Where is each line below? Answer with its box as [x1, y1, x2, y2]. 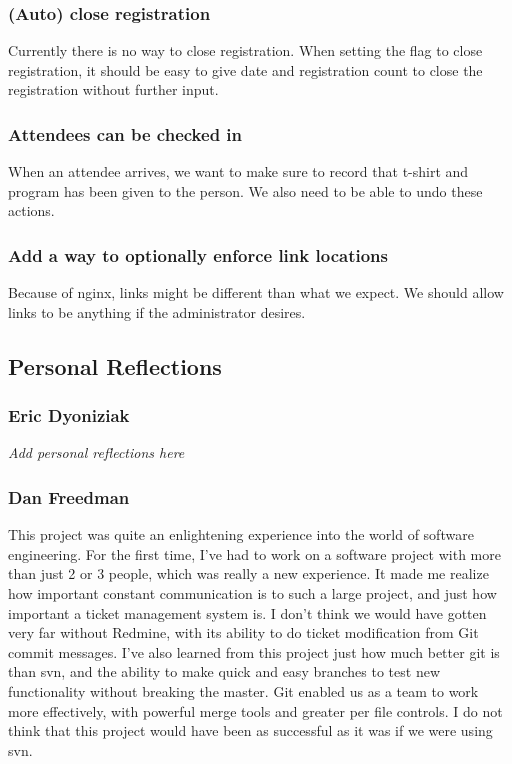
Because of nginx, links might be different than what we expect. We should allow [8, 282, 504, 303]
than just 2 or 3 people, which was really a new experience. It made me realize [8, 563, 489, 584]
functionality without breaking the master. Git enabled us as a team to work [8, 680, 479, 701]
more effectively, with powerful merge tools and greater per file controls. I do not [8, 700, 503, 721]
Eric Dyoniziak [8, 403, 130, 428]
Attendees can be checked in [8, 121, 243, 146]
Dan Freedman [8, 484, 130, 509]
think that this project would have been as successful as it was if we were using [8, 720, 493, 741]
